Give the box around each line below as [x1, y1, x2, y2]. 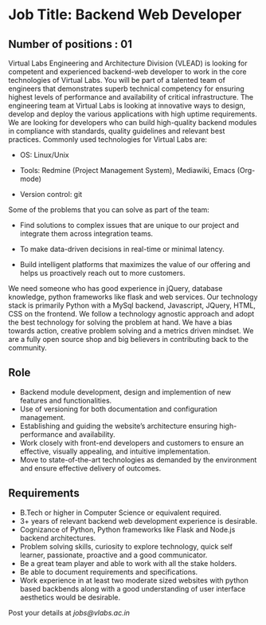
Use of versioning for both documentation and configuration [19, 404, 217, 414]
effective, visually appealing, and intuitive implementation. [19, 446, 211, 456]
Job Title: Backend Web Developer [8, 6, 242, 24]
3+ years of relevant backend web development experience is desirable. [19, 516, 258, 525]
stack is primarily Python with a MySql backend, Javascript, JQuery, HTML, [8, 301, 256, 310]
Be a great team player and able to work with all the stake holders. [19, 558, 237, 568]
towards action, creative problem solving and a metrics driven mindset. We [8, 326, 254, 336]
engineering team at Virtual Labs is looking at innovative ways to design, [8, 101, 246, 110]
